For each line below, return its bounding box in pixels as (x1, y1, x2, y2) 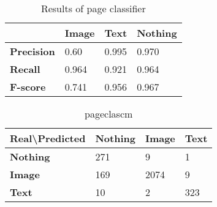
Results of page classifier (40, 1, 146, 15)
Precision (10, 44, 55, 58)
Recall (10, 62, 40, 76)
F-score (10, 80, 46, 94)
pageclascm (85, 107, 133, 121)
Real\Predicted (10, 131, 86, 145)
